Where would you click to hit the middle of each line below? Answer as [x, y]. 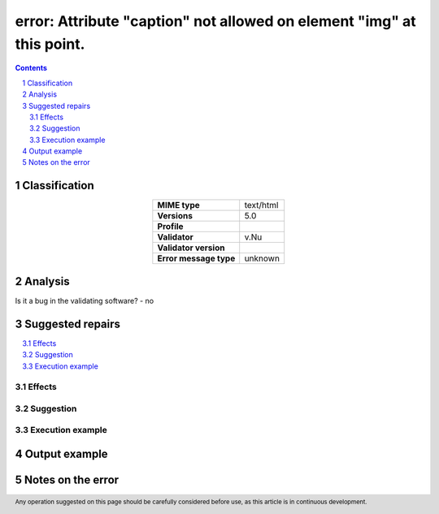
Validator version [191, 248]
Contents [31, 68]
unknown [262, 258]
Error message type [196, 258]
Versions [175, 216]
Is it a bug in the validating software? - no [85, 300]
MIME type [179, 205]
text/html [261, 205]
